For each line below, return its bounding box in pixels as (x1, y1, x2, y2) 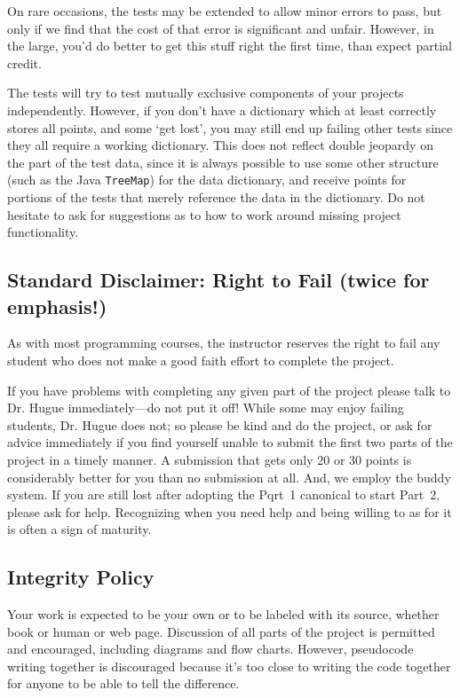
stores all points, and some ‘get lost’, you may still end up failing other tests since (7, 118, 453, 137)
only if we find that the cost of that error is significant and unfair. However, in (7, 19, 434, 37)
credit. (7, 53, 42, 72)
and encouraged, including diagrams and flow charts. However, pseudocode (7, 639, 414, 658)
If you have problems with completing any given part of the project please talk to (7, 380, 451, 399)
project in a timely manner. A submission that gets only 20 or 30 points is (7, 450, 412, 468)
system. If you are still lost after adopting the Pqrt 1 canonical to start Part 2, (7, 485, 440, 504)
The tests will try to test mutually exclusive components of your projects (7, 83, 404, 102)
